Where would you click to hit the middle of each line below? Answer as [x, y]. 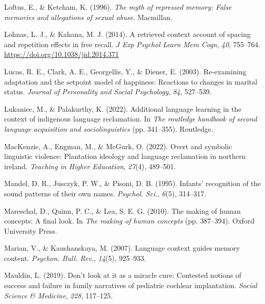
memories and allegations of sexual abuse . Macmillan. [88, 17]
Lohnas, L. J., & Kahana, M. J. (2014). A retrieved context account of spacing [127, 34]
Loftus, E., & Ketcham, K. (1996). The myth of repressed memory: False [118, 7]
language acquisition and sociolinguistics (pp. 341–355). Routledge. [109, 128]
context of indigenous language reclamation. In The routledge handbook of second [131, 119]
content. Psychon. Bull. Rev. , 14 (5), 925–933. [75, 258]
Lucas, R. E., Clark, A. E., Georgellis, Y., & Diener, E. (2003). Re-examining [125, 71]
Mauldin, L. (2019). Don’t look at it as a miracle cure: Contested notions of [123, 275]
